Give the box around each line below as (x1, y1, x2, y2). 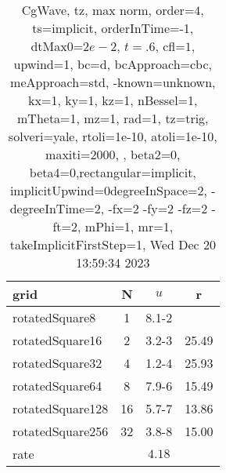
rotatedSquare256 (13, 422, 109, 440)
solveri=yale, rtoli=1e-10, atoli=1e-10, (8, 127, 217, 145)
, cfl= (155, 37, 185, 55)
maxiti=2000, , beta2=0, (45, 145, 181, 163)
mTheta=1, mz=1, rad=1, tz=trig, (17, 109, 209, 127)
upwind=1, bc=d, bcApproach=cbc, (13, 55, 213, 73)
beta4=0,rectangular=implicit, (29, 163, 196, 181)
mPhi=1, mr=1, (84, 217, 174, 235)
